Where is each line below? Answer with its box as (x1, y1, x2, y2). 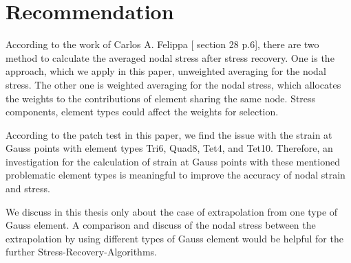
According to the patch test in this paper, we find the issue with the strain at (6, 127, 332, 141)
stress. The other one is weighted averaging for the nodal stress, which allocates (6, 77, 341, 91)
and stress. (6, 181, 50, 196)
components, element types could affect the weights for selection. (6, 104, 279, 119)
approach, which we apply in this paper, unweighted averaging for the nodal (6, 64, 326, 78)
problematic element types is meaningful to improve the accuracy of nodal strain (6, 168, 345, 182)
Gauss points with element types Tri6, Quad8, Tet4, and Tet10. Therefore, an (6, 141, 333, 155)
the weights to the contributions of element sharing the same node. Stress (6, 91, 316, 105)
